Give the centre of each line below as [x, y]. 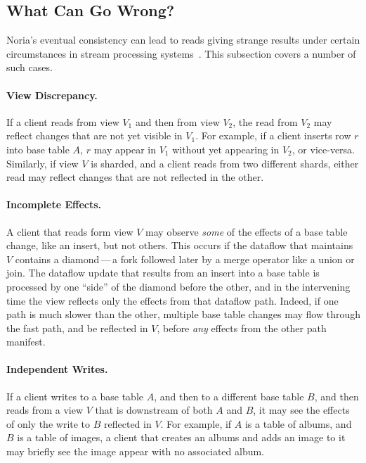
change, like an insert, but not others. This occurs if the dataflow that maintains [180, 245]
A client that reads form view [70, 231]
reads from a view [45, 410]
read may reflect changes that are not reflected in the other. [135, 177]
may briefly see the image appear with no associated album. [136, 451]
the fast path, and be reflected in [77, 328]
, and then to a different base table [229, 396]
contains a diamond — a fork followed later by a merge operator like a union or [185, 259]
